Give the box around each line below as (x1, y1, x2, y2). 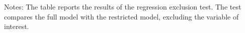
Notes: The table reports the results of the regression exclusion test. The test (4, 1, 241, 11)
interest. (4, 21, 29, 31)
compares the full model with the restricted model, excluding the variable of (4, 11, 239, 21)
